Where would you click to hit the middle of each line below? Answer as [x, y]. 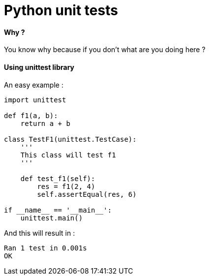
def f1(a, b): [31, 115]
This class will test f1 [68, 155]
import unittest [35, 100]
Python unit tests [61, 10]
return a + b [45, 123]
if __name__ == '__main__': [58, 210]
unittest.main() [52, 218]
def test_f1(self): [58, 178]
